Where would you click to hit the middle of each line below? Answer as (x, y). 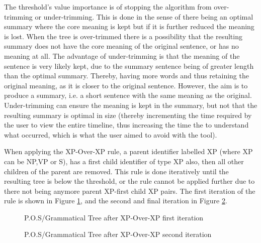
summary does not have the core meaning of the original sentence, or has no (121, 46)
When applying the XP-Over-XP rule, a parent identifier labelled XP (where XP (128, 151)
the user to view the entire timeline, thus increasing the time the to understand (126, 125)
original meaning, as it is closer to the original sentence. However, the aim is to (126, 85)
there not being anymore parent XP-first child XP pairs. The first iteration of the (130, 191)
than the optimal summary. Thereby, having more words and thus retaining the (126, 76)
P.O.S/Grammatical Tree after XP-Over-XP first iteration (114, 217)
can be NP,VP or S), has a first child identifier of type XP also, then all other (124, 161)
